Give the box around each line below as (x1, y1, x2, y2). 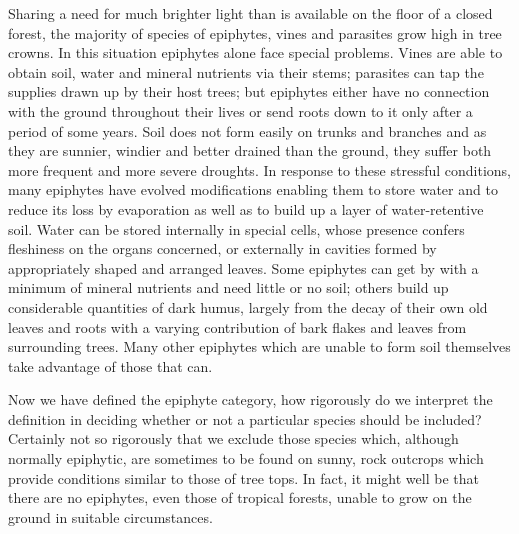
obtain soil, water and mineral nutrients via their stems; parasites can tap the (8, 61, 484, 82)
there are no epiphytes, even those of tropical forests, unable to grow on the (8, 487, 472, 508)
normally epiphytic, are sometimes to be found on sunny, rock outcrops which (8, 448, 484, 469)
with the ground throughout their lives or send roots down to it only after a (8, 100, 473, 121)
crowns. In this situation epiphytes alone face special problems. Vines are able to (8, 42, 503, 63)
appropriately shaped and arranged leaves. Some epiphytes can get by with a (8, 257, 479, 278)
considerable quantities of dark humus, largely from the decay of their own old (8, 296, 488, 317)
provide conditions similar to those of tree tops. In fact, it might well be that (8, 467, 479, 488)
